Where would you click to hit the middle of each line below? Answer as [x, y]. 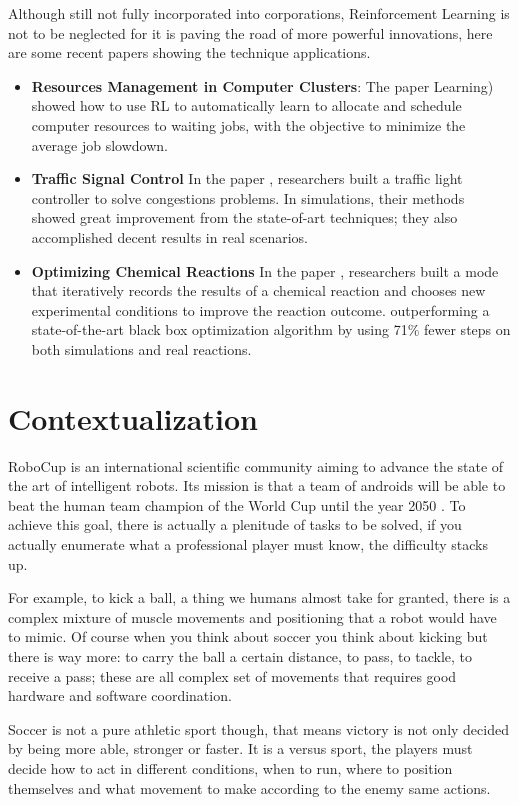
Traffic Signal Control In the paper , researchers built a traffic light [247, 178]
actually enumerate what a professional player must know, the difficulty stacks [248, 544]
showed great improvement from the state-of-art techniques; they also [244, 217]
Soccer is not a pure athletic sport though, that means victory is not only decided [258, 728]
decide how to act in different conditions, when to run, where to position [230, 767]
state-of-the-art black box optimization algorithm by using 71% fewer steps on [271, 329]
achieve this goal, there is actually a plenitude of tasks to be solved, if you [235, 524]
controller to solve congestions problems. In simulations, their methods [248, 197]
